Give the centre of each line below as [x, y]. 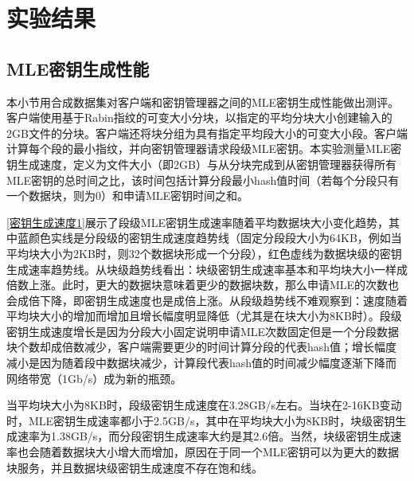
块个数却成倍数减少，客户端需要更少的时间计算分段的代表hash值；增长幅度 [202, 347]
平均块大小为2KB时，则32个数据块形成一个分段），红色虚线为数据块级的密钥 [204, 253]
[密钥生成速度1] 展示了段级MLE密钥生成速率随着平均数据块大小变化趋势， [197, 222]
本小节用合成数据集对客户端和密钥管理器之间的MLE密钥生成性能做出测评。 [203, 102]
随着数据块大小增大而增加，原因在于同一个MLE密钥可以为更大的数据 [219, 452]
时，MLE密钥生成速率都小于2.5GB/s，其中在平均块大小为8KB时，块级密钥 [201, 420]
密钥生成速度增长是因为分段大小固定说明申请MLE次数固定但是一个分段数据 [203, 331]
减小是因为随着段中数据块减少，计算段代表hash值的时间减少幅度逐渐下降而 [202, 363]
